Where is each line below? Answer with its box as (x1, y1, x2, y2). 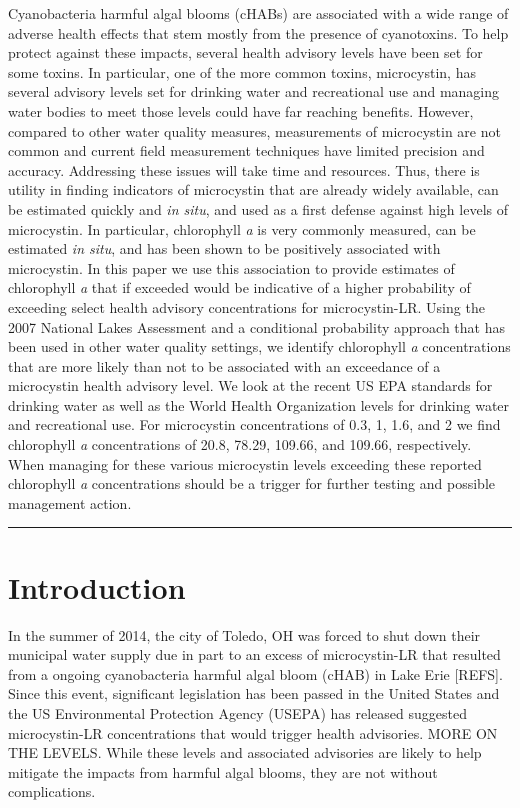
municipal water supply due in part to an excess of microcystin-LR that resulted (8, 644, 501, 665)
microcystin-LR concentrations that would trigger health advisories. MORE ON (8, 722, 498, 743)
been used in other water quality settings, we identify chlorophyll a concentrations (8, 336, 511, 357)
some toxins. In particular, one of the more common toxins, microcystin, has (8, 61, 476, 82)
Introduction (8, 566, 186, 607)
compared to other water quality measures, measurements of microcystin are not (8, 120, 501, 141)
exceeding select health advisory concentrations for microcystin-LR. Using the (8, 296, 485, 317)
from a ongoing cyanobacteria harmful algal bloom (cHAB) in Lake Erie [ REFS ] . (8, 663, 503, 684)
